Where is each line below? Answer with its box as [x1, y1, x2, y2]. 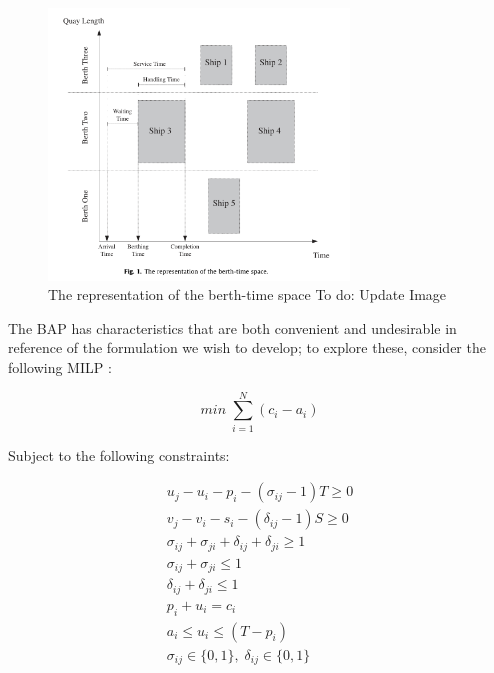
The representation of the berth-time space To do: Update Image [48, 284, 447, 305]
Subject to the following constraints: [8, 444, 230, 465]
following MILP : [8, 357, 112, 377]
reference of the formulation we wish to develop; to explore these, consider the [8, 337, 486, 358]
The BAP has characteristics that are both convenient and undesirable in [8, 317, 457, 338]
